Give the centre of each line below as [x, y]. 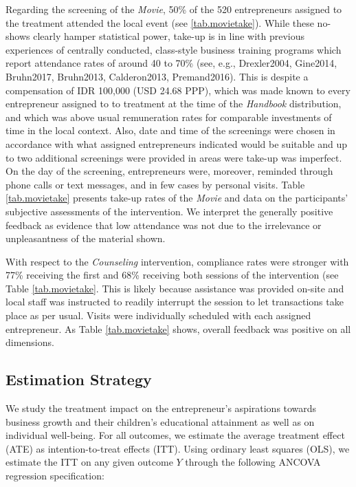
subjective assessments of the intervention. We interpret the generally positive [169, 211]
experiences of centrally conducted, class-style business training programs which [174, 49]
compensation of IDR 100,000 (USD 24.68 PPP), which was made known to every [178, 90]
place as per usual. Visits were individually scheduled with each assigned [158, 315]
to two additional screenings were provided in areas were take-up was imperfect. [174, 157]
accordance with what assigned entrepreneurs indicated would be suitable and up [177, 143]
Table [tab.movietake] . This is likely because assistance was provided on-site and [175, 288]
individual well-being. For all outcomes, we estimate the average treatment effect [175, 435]
